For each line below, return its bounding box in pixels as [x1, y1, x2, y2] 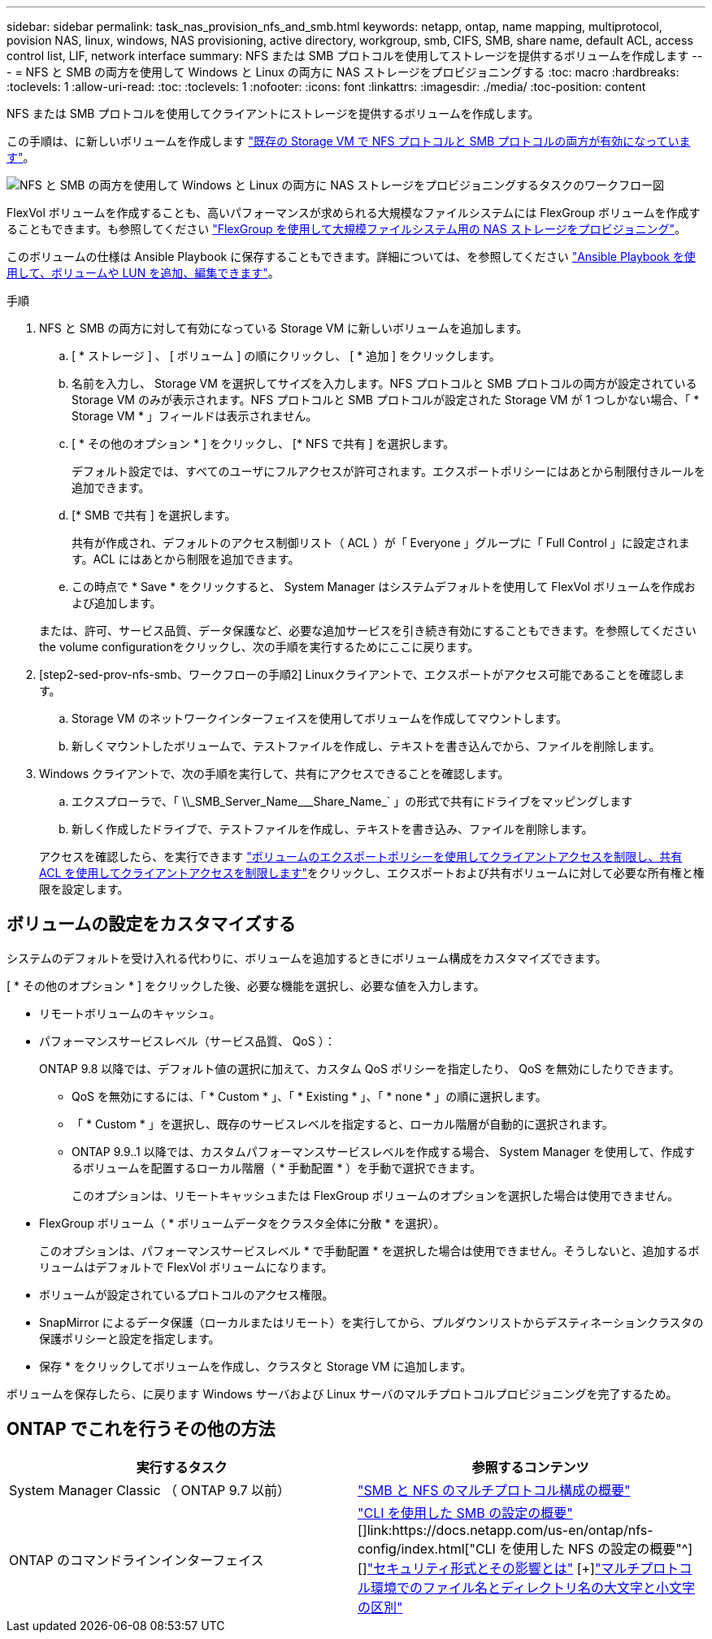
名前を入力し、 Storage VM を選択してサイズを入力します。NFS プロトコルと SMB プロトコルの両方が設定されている [72, 376, 697, 390]
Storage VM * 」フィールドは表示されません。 [72, 409, 318, 423]
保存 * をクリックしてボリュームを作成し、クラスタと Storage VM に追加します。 [39, 1359, 472, 1373]
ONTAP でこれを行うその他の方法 [7, 1419, 276, 1440]
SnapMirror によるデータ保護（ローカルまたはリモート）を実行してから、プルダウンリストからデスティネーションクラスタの [39, 1315, 704, 1329]
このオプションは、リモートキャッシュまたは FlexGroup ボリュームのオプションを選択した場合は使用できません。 [72, 1188, 679, 1202]
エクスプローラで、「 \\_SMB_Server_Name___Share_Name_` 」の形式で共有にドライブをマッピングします [72, 794, 633, 808]
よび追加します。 [72, 596, 162, 610]
